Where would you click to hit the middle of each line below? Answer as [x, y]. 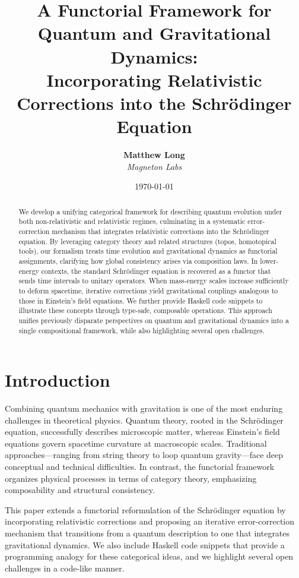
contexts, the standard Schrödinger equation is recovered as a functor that [156, 271]
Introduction [58, 380]
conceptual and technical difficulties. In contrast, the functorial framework [140, 467]
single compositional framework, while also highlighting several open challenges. [142, 330]
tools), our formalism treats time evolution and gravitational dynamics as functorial [148, 251]
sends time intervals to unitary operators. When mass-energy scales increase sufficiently [154, 281]
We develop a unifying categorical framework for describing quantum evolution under [150, 211]
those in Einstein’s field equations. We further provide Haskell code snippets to [141, 300]
